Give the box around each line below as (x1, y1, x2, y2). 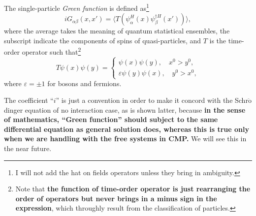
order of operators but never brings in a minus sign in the (15, 193, 217, 203)
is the (209, 35, 226, 45)
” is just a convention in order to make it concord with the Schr (56, 95, 248, 105)
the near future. (4, 143, 52, 153)
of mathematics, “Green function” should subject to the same (4, 114, 218, 124)
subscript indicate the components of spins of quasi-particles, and (4, 35, 201, 45)
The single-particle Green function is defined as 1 (4, 1, 149, 13)
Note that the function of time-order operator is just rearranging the (15, 184, 251, 194)
